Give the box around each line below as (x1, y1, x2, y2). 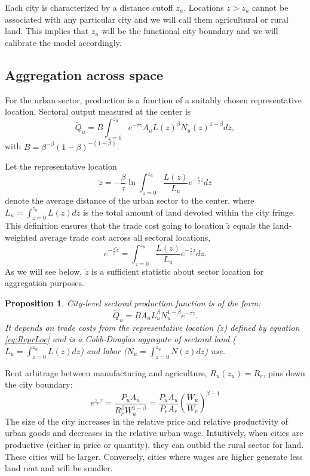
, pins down (263, 366, 305, 379)
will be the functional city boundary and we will (102, 24, 278, 37)
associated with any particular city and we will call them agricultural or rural (5, 13, 288, 25)
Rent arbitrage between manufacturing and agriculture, (5, 366, 207, 379)
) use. (204, 344, 225, 357)
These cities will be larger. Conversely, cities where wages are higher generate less (5, 450, 303, 462)
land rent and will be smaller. (5, 462, 113, 474)
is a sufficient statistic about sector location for (91, 265, 264, 277)
